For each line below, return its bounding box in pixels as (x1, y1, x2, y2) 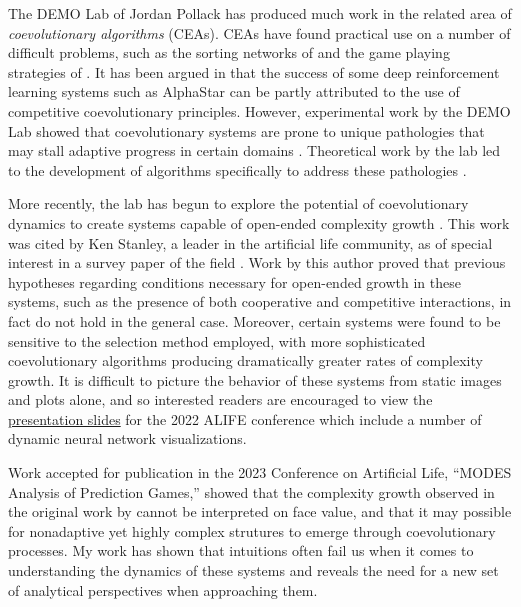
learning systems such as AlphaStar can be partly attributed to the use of (8, 81, 460, 102)
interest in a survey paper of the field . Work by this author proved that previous (8, 252, 506, 273)
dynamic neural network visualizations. (8, 428, 247, 449)
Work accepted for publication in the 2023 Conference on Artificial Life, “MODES (8, 462, 512, 483)
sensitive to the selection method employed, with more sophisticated (8, 330, 426, 351)
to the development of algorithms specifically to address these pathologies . (8, 159, 467, 180)
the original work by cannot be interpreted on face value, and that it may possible (8, 501, 512, 522)
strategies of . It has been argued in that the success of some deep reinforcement (8, 61, 500, 82)
